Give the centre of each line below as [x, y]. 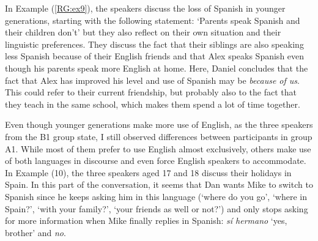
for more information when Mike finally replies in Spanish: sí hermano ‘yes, [146, 221]
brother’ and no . [35, 232]
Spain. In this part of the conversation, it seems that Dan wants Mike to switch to [159, 184]
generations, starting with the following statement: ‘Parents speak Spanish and [153, 20]
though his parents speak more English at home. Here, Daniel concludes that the [157, 68]
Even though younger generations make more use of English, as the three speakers [159, 124]
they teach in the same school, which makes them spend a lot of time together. [153, 104]
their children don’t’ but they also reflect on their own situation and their [143, 32]
